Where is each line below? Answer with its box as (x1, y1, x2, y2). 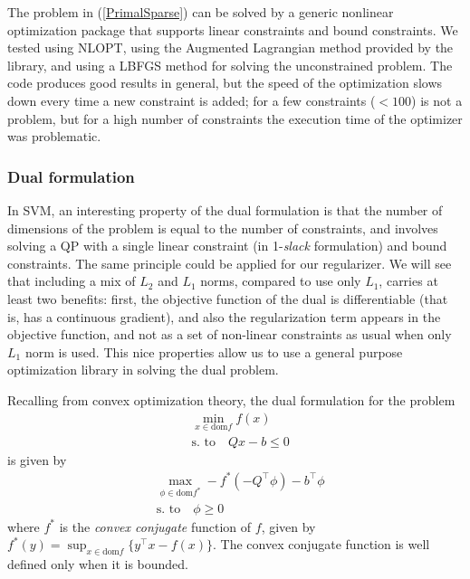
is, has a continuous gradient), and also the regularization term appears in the (7, 307, 441, 326)
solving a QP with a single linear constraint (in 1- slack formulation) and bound (7, 236, 447, 255)
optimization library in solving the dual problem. (7, 360, 279, 379)
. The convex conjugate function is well (212, 535, 430, 554)
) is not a (411, 90, 463, 109)
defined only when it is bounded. (7, 555, 189, 574)
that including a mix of (7, 271, 136, 290)
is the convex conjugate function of (59, 517, 252, 536)
